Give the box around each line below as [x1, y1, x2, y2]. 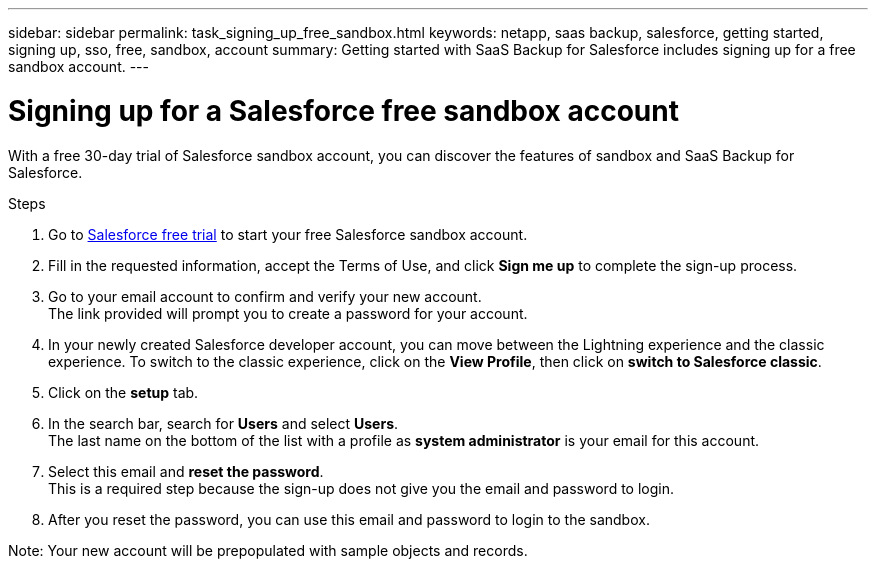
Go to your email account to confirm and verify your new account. [48, 287, 482, 305]
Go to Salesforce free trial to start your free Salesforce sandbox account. [48, 225, 528, 243]
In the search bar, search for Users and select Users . [48, 414, 399, 432]
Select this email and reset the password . [48, 462, 324, 480]
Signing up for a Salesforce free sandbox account [8, 93, 679, 128]
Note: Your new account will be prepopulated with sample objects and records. [8, 541, 528, 559]
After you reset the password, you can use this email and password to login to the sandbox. [48, 510, 650, 528]
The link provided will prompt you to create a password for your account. [48, 304, 528, 322]
